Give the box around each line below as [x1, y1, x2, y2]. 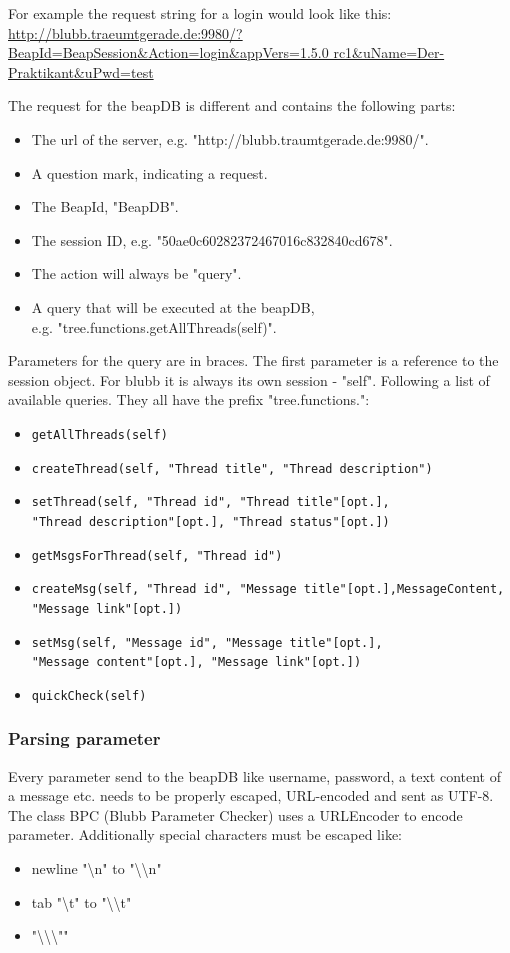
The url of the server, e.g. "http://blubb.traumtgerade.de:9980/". [31, 128, 429, 149]
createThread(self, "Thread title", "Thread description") [31, 461, 433, 476]
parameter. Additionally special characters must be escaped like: [8, 824, 403, 845]
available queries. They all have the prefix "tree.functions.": [8, 389, 370, 410]
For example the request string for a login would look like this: [8, 3, 392, 23]
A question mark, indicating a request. [31, 162, 268, 183]
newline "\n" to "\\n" [31, 858, 162, 879]
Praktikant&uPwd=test [8, 61, 154, 82]
